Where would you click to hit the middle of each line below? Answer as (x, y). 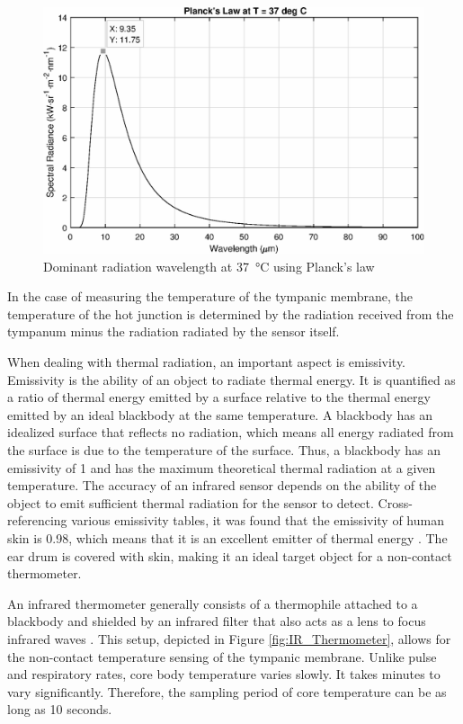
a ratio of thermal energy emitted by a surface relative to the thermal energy (219, 397)
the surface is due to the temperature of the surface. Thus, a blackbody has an (224, 450)
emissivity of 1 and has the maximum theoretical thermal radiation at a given (222, 467)
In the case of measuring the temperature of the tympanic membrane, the (210, 296)
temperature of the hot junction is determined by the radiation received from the (231, 313)
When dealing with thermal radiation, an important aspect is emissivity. (207, 362)
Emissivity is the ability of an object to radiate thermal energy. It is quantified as (231, 379)
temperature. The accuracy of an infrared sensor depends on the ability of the (222, 485)
